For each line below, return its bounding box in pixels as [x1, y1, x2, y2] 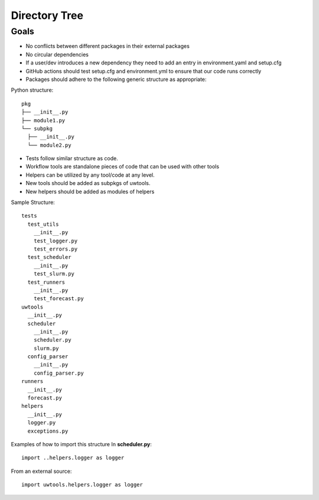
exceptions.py [27, 427, 69, 434]
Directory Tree [11, 9, 84, 22]
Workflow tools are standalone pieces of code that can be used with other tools [25, 163, 220, 170]
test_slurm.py [33, 271, 75, 277]
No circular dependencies [25, 51, 89, 58]
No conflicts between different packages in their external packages [25, 43, 190, 50]
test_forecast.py [33, 296, 84, 302]
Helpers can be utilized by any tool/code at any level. [25, 171, 155, 178]
